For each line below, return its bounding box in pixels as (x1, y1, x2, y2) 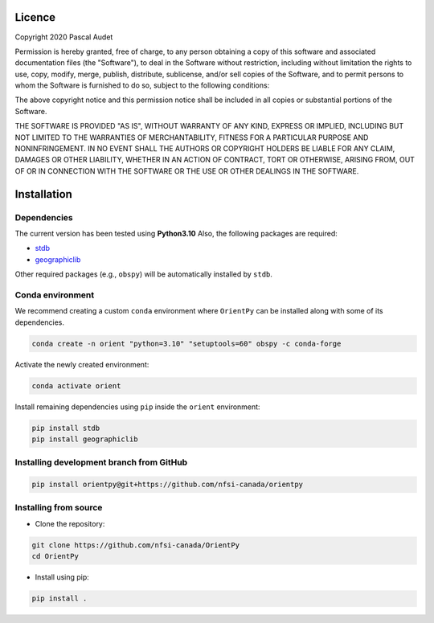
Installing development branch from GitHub (14, 457, 188, 468)
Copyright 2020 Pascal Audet (14, 32, 113, 42)
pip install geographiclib (31, 434, 138, 444)
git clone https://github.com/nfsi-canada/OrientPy (31, 540, 240, 550)
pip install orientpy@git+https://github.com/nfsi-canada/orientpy (31, 480, 304, 490)
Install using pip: (35, 572, 90, 582)
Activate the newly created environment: (14, 359, 149, 369)
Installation (14, 187, 72, 201)
